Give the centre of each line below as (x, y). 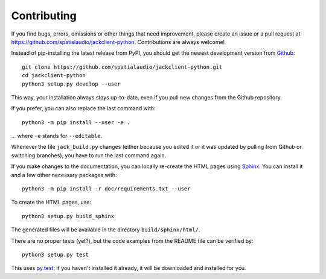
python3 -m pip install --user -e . (76, 122)
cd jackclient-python (54, 76)
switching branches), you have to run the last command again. (89, 155)
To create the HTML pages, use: (51, 202)
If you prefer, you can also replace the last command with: (84, 108)
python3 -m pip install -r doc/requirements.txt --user (106, 189)
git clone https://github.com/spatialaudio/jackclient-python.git (122, 67)
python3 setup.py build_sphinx (68, 216)
